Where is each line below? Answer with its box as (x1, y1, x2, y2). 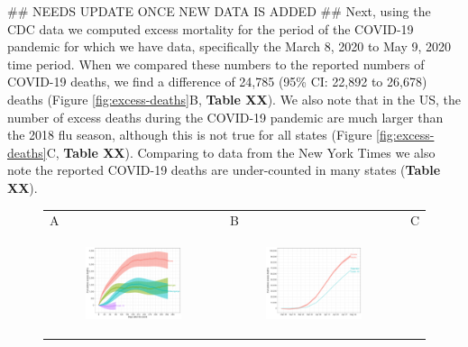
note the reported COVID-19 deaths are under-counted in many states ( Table (7, 160, 441, 179)
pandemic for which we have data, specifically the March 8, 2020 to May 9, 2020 (7, 37, 452, 56)
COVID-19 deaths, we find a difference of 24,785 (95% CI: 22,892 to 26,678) (7, 72, 427, 91)
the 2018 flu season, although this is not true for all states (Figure (7, 125, 372, 144)
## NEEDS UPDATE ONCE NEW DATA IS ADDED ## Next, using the (7, 2, 431, 20)
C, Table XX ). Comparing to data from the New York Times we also (46, 142, 436, 161)
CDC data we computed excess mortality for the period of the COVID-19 (7, 19, 414, 38)
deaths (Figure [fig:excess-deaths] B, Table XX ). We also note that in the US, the (7, 89, 461, 108)
